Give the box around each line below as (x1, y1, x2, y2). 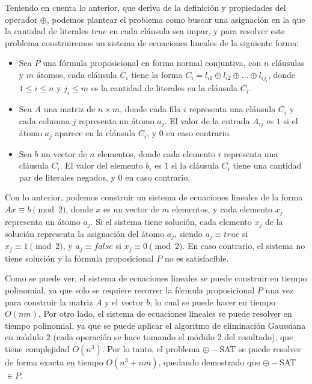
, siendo (174, 227, 203, 239)
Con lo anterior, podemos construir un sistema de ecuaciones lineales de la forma (5, 191, 303, 203)
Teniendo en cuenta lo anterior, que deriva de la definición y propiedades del (5, 1, 286, 13)
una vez (265, 284, 294, 296)
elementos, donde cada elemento (97, 147, 216, 160)
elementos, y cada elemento (172, 203, 273, 215)
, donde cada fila (120, 103, 181, 115)
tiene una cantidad (233, 159, 302, 172)
